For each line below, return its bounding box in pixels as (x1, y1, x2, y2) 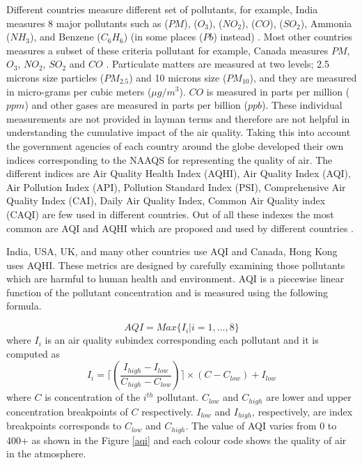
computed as (6, 346, 61, 360)
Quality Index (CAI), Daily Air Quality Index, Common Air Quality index (6, 193, 326, 208)
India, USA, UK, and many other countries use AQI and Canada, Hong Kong (6, 244, 338, 259)
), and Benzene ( (30, 29, 101, 44)
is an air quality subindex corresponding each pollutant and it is (45, 333, 319, 347)
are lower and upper (266, 390, 352, 404)
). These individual (262, 98, 343, 112)
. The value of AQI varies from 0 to (185, 418, 337, 433)
